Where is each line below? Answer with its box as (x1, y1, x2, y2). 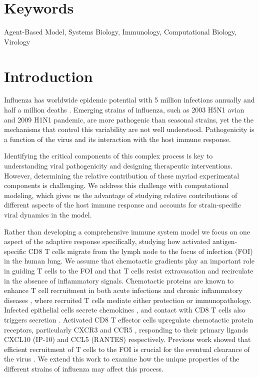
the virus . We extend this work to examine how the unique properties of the (4, 353, 239, 364)
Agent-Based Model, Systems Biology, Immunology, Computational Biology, (4, 26, 237, 37)
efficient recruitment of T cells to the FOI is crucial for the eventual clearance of (4, 343, 250, 354)
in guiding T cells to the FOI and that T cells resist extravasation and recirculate (4, 265, 253, 275)
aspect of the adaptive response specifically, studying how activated (4, 236, 210, 246)
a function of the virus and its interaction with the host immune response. (4, 133, 231, 144)
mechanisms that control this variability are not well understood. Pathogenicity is (4, 124, 254, 134)
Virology (4, 36, 30, 46)
